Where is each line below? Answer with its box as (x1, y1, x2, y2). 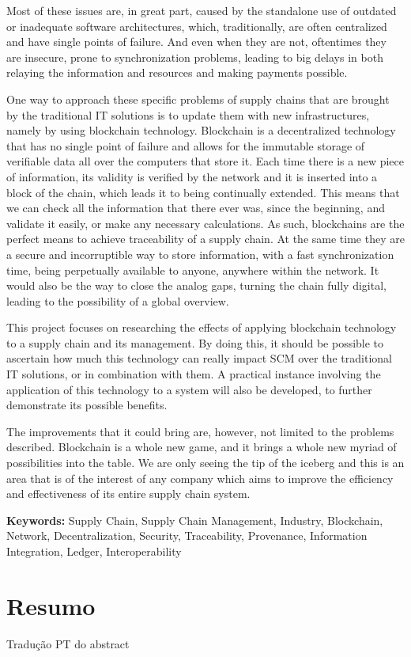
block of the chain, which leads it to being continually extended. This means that (6, 184, 400, 200)
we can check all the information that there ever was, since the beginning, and (6, 199, 385, 216)
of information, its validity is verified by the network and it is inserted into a (6, 168, 378, 184)
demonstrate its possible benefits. (6, 397, 168, 413)
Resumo (6, 589, 96, 621)
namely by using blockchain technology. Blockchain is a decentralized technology (6, 122, 396, 139)
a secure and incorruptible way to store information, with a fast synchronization (6, 245, 394, 262)
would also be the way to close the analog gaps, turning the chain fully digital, (6, 277, 386, 294)
